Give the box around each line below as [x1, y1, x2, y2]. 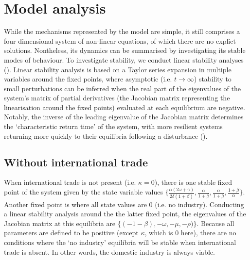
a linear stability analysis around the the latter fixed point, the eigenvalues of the [4, 209, 246, 219]
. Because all [196, 218, 234, 228]
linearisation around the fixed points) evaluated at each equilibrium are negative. [4, 102, 245, 112]
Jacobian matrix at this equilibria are [4, 218, 116, 228]
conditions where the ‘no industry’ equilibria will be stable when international [4, 237, 236, 247]
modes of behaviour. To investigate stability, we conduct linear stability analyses [4, 54, 244, 65]
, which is [144, 227, 173, 238]
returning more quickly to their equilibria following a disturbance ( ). [4, 130, 208, 141]
